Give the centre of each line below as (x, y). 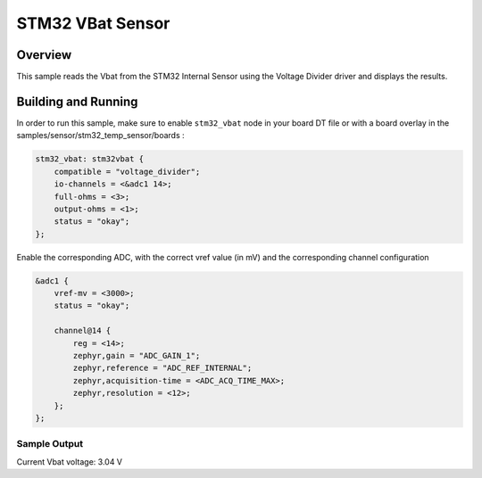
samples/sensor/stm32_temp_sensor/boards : (100, 136)
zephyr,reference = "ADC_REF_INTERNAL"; (162, 368)
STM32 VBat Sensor (93, 23)
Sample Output (50, 444)
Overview (44, 55)
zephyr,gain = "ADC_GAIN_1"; (137, 355)
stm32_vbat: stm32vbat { (90, 159)
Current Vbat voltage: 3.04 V (70, 462)
